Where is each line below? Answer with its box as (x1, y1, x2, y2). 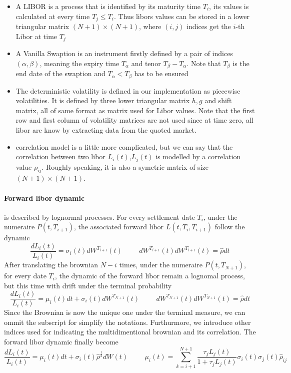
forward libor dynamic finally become (4, 336, 118, 347)
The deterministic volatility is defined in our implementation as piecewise (15, 85, 240, 96)
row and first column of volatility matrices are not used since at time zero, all (15, 115, 253, 125)
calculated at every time (15, 11, 90, 21)
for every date (4, 270, 46, 281)
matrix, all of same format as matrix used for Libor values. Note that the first (15, 105, 255, 115)
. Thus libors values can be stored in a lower (113, 11, 249, 21)
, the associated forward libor (73, 221, 164, 232)
